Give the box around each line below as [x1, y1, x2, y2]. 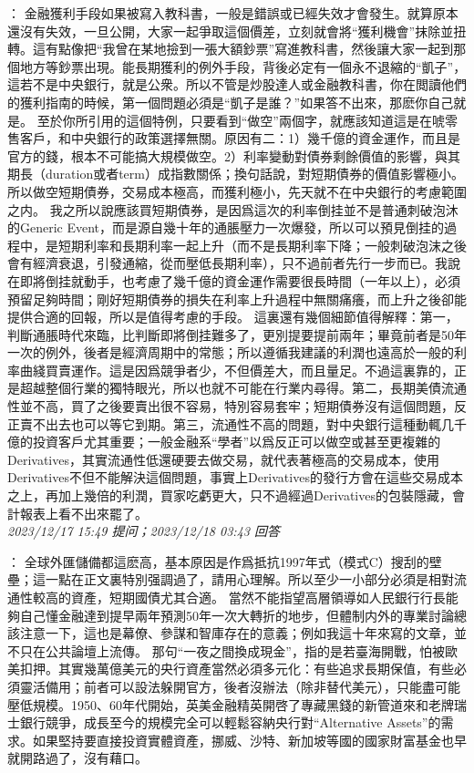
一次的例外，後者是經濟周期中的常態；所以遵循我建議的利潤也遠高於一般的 [7, 343, 454, 362]
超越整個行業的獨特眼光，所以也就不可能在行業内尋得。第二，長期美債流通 [19, 378, 467, 397]
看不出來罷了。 [57, 503, 148, 522]
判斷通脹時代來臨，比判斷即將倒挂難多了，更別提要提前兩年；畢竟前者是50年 [7, 325, 467, 344]
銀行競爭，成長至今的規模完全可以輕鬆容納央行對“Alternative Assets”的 [19, 713, 441, 732]
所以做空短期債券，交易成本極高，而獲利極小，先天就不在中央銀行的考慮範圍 [7, 181, 467, 201]
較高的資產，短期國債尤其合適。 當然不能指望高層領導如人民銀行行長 [32, 588, 446, 606]
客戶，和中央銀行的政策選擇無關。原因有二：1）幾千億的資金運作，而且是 [19, 129, 460, 148]
